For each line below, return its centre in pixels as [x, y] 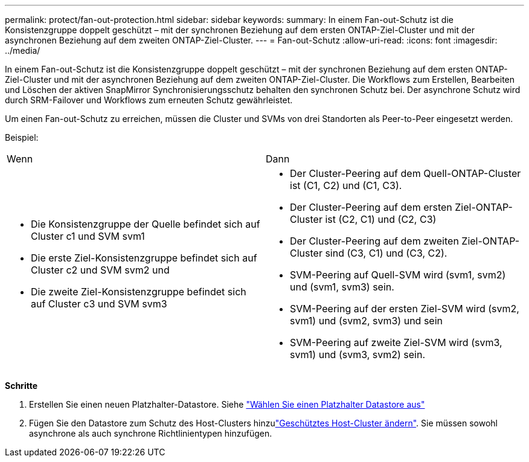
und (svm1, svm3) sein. [342, 287]
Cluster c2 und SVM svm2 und [100, 270]
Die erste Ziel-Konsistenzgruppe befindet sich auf [144, 258]
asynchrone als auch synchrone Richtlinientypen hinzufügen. [151, 433]
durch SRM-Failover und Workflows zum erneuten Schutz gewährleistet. [149, 100]
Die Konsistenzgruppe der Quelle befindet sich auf [146, 224]
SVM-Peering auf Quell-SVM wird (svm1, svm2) [398, 275]
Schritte [21, 386]
